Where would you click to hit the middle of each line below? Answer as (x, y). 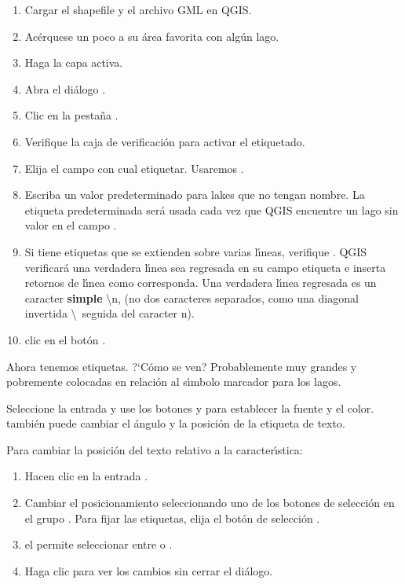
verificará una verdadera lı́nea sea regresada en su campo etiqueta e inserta (205, 267)
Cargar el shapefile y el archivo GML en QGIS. (138, 9)
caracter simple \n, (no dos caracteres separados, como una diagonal (192, 298)
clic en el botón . (65, 339)
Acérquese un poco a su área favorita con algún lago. (152, 36)
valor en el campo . (71, 225)
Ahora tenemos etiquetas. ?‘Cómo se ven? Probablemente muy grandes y (182, 366)
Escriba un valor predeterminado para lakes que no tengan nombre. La (195, 195)
